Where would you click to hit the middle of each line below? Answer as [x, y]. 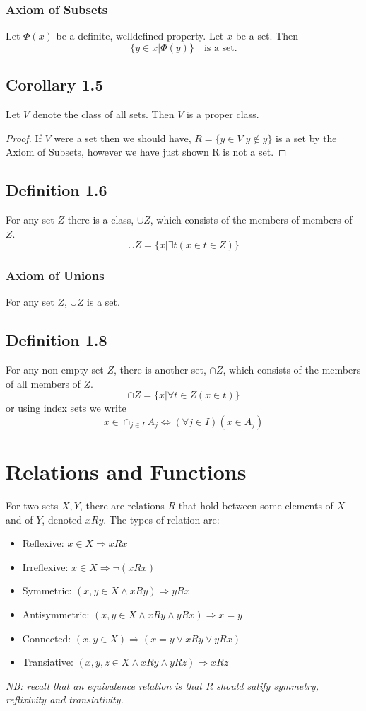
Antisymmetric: [56, 614]
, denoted [62, 519]
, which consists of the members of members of [251, 219]
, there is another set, [160, 370]
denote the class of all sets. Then [103, 114]
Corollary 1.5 [55, 85]
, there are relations [122, 505]
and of [19, 519]
